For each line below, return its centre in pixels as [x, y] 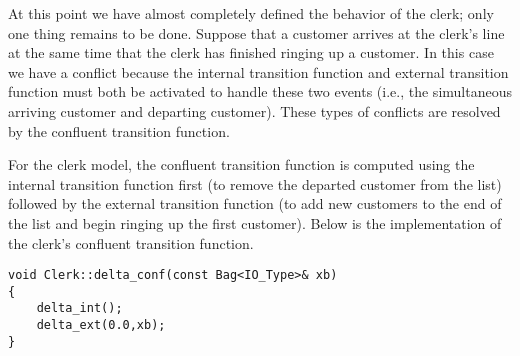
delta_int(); [79, 308]
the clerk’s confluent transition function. [131, 242]
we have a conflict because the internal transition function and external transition [258, 71]
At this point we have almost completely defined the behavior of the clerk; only [251, 13]
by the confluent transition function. [119, 130]
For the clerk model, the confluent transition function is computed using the [241, 164]
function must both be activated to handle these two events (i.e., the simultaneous [260, 91]
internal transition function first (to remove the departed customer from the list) [255, 183]
